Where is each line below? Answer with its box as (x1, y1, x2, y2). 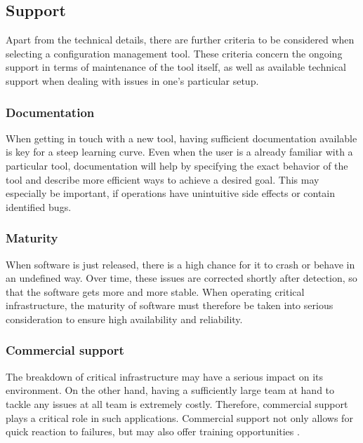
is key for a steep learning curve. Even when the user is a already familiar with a (6, 144, 353, 159)
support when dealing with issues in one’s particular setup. (6, 73, 259, 88)
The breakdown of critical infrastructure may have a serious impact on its (6, 369, 324, 383)
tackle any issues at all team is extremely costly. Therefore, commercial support (6, 396, 348, 411)
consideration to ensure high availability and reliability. (6, 311, 243, 326)
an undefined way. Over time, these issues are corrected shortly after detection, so (6, 271, 357, 285)
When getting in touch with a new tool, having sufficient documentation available (6, 130, 357, 145)
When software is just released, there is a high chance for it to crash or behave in (6, 257, 355, 271)
